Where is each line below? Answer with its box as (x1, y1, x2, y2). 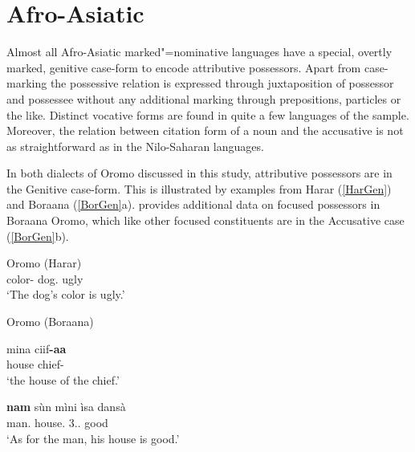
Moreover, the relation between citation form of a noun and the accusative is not (6, 122, 404, 139)
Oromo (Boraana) (6, 313, 94, 330)
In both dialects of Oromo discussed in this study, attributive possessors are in (6, 165, 393, 181)
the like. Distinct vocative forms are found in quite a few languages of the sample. (6, 106, 409, 123)
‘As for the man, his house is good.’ (6, 430, 180, 446)
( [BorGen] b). (6, 227, 69, 244)
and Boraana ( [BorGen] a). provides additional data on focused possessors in (6, 196, 380, 213)
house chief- (6, 356, 64, 373)
